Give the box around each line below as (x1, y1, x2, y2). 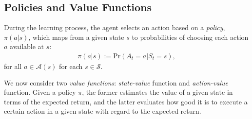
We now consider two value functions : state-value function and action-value (4, 77, 229, 87)
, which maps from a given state (28, 32, 124, 42)
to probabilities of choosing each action (132, 32, 249, 42)
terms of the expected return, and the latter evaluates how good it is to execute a (4, 96, 248, 106)
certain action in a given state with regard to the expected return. (4, 106, 201, 116)
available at (10, 41, 44, 51)
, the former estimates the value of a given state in (82, 87, 233, 97)
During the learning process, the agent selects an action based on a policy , (4, 22, 225, 33)
